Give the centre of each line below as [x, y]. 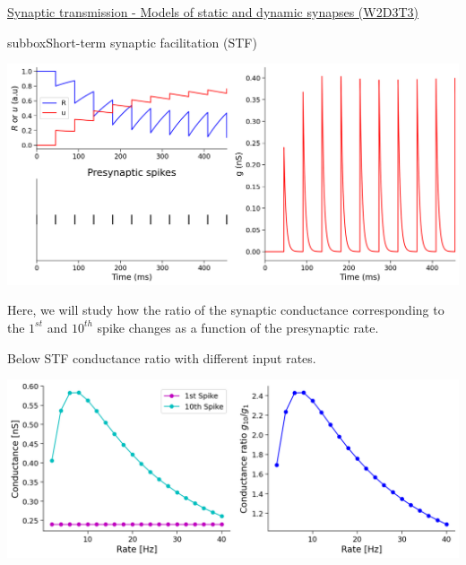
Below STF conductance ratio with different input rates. [162, 357]
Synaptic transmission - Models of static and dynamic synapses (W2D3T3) [213, 12]
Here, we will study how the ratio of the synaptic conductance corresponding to [226, 310]
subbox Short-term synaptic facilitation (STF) [132, 42]
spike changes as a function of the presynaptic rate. [238, 327]
